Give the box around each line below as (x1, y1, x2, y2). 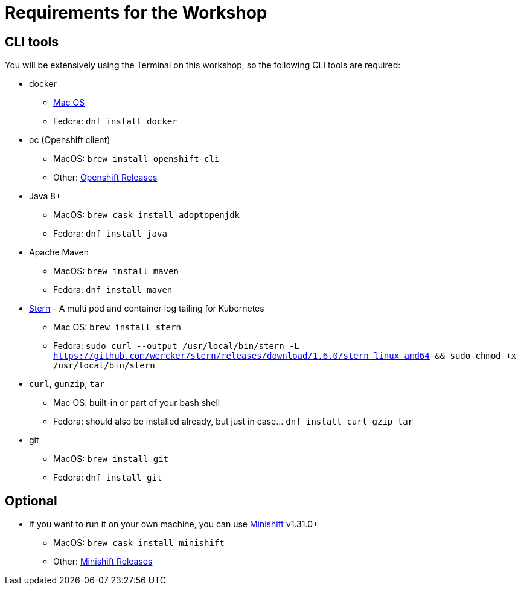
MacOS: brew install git (53, 454, 169, 464)
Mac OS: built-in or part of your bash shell (53, 397, 220, 408)
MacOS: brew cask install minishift (53, 537, 225, 548)
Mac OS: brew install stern (53, 322, 181, 333)
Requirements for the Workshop (5, 2, 267, 23)
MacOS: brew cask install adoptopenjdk (53, 210, 240, 220)
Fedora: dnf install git (53, 472, 162, 483)
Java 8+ (29, 191, 62, 202)
